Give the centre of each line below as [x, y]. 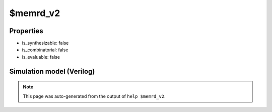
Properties [26, 31]
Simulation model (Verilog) [52, 71]
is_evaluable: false [41, 57]
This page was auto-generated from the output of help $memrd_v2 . [94, 96]
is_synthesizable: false [45, 43]
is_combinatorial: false [45, 50]
